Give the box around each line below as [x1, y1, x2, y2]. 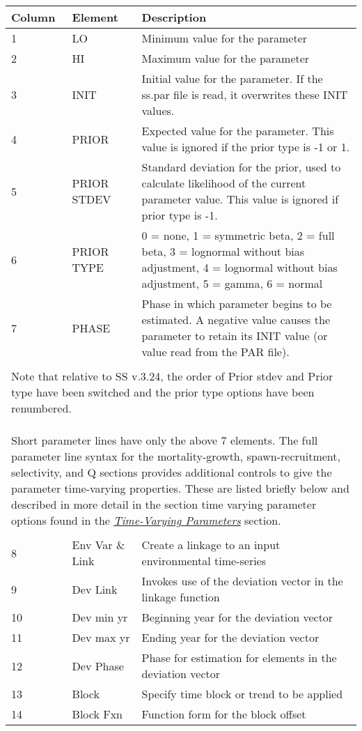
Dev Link [72, 580, 118, 597]
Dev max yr [72, 629, 130, 645]
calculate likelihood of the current [141, 175, 306, 191]
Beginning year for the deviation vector [141, 609, 333, 625]
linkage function [141, 589, 220, 605]
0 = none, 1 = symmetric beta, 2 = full [141, 227, 335, 243]
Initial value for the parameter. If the [141, 70, 323, 86]
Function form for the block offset [141, 706, 306, 722]
